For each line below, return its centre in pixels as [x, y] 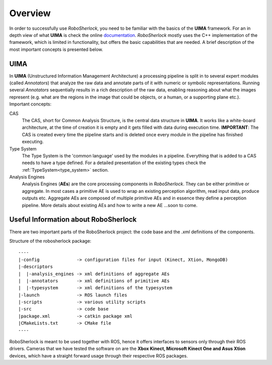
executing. [33, 142]
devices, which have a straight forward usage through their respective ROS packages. [99, 355]
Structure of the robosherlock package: [50, 241]
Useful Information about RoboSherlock [73, 220]
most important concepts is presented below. [56, 49]
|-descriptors [36, 267]
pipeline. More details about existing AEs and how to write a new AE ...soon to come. [110, 205]
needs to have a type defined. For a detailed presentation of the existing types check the [114, 163]
